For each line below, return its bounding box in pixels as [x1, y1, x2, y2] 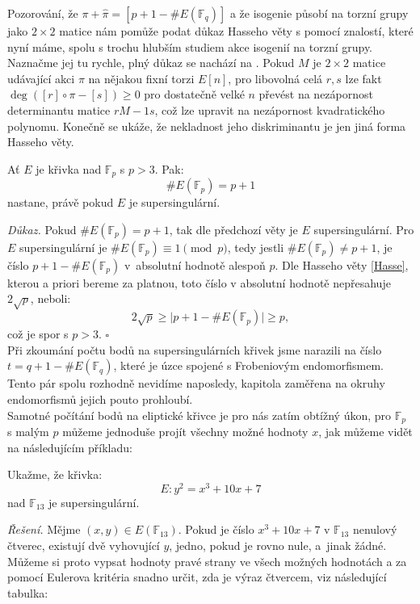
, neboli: [30, 290, 71, 307]
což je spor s [7, 325, 69, 342]
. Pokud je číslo [178, 521, 254, 538]
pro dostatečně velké [144, 86, 245, 103]
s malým [7, 422, 49, 439]
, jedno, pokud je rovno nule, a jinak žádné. [169, 537, 387, 554]
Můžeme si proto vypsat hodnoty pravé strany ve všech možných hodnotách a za [7, 552, 407, 569]
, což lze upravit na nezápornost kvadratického [154, 101, 385, 118]
